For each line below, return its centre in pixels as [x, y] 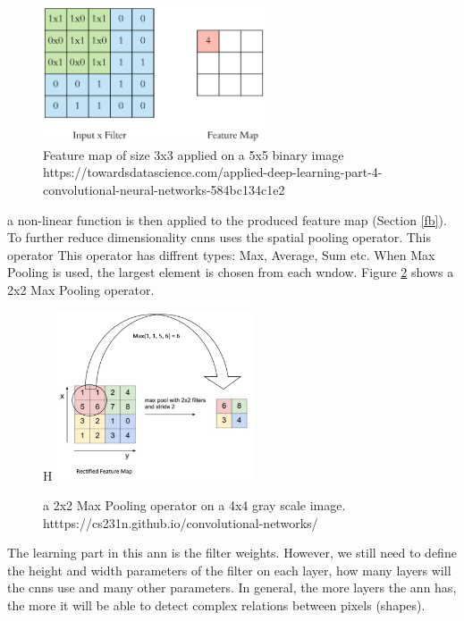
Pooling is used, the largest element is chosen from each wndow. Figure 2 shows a [231, 272]
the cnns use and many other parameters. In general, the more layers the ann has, [232, 587]
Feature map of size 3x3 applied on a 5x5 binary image [194, 154]
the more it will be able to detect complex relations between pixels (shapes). [216, 605]
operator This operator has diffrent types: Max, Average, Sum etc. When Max [221, 254]
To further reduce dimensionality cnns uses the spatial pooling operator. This [219, 237]
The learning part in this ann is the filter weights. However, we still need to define [232, 553]
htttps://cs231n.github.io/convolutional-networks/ [181, 522]
